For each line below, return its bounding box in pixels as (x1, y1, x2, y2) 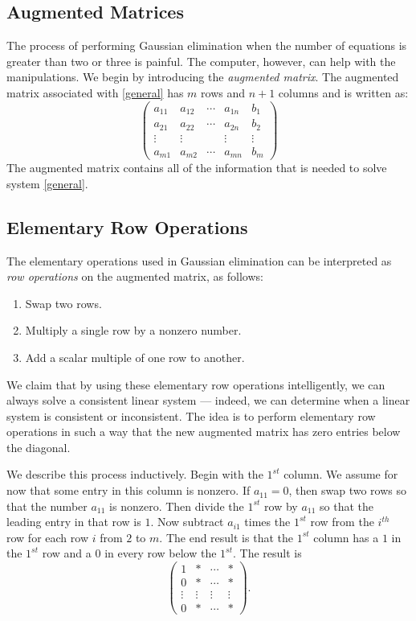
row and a (42, 545, 92, 561)
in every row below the (104, 545, 217, 561)
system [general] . (6, 175, 88, 191)
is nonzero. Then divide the (109, 497, 244, 514)
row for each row (6, 528, 88, 545)
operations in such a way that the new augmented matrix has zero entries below (6, 423, 401, 440)
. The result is (233, 545, 302, 561)
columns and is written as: (278, 84, 409, 101)
